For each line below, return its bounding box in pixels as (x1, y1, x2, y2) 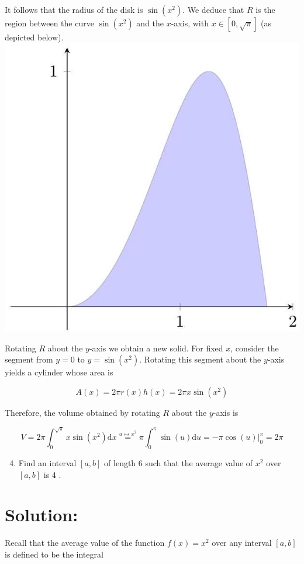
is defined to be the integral (5, 548, 103, 560)
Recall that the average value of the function (5, 536, 165, 549)
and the (136, 17, 164, 29)
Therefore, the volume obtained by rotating (5, 406, 160, 418)
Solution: (5, 503, 78, 527)
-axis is (213, 406, 239, 418)
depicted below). (5, 31, 64, 43)
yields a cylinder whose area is (5, 366, 113, 378)
